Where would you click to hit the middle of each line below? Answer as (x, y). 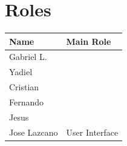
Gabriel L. (28, 57)
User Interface (92, 132)
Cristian (24, 87)
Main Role (89, 41)
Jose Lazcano (34, 132)
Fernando (27, 102)
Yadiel (21, 72)
